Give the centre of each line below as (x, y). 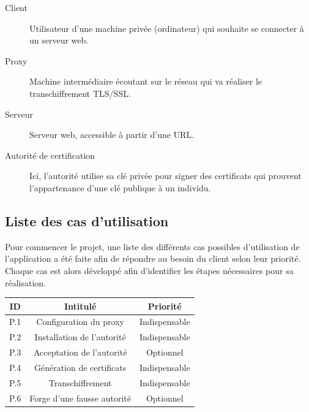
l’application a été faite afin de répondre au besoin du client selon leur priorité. (153, 258)
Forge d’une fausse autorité (80, 398)
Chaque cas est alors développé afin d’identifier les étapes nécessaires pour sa (149, 270)
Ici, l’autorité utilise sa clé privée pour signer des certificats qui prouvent (166, 176)
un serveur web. (59, 40)
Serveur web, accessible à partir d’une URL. (112, 135)
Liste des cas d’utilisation (87, 220)
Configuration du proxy (80, 322)
